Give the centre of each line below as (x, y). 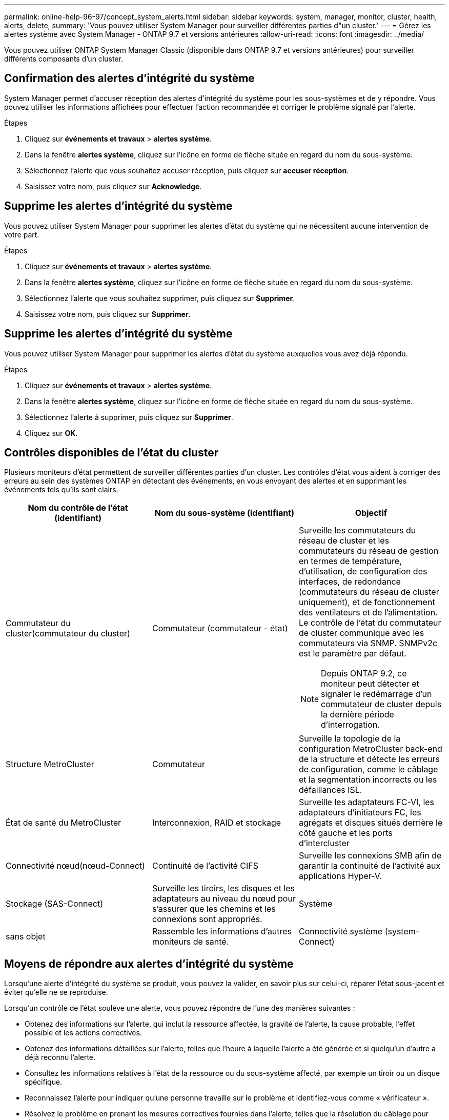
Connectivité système (341, 932)
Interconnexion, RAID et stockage (217, 823)
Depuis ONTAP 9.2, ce (364, 674)
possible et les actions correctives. (83, 1033)
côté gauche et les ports (345, 833)
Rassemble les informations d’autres (222, 932)
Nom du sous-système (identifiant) (224, 513)
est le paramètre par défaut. (352, 654)
